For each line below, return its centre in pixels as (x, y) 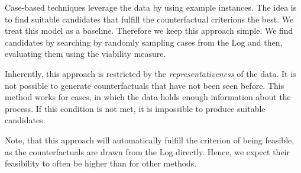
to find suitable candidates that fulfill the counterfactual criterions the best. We (149, 19)
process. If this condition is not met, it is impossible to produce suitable (135, 108)
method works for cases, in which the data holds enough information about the (148, 97)
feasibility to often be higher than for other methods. (101, 163)
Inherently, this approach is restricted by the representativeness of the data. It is (150, 73)
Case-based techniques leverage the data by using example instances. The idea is (151, 7)
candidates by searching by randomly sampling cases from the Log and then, (144, 42)
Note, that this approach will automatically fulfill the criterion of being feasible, (150, 140)
